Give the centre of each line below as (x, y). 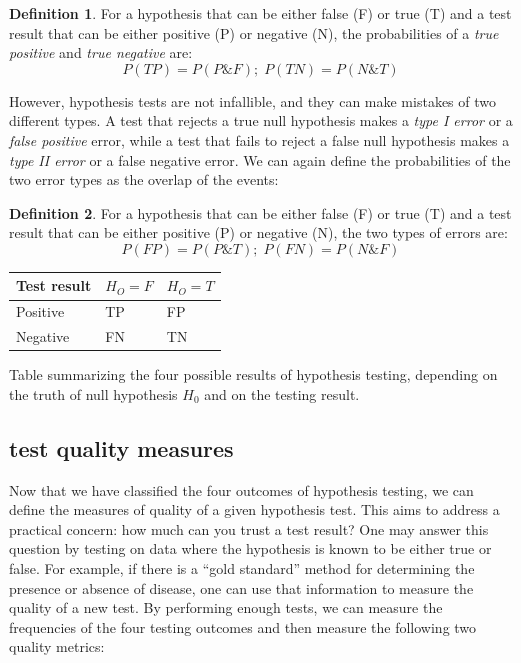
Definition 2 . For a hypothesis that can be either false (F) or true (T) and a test (260, 212)
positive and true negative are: (101, 52)
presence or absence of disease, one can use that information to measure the (241, 587)
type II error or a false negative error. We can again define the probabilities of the (260, 159)
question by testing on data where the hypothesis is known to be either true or (250, 548)
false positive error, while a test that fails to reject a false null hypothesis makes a (259, 139)
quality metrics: (57, 646)
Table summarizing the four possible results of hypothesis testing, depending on (253, 374)
